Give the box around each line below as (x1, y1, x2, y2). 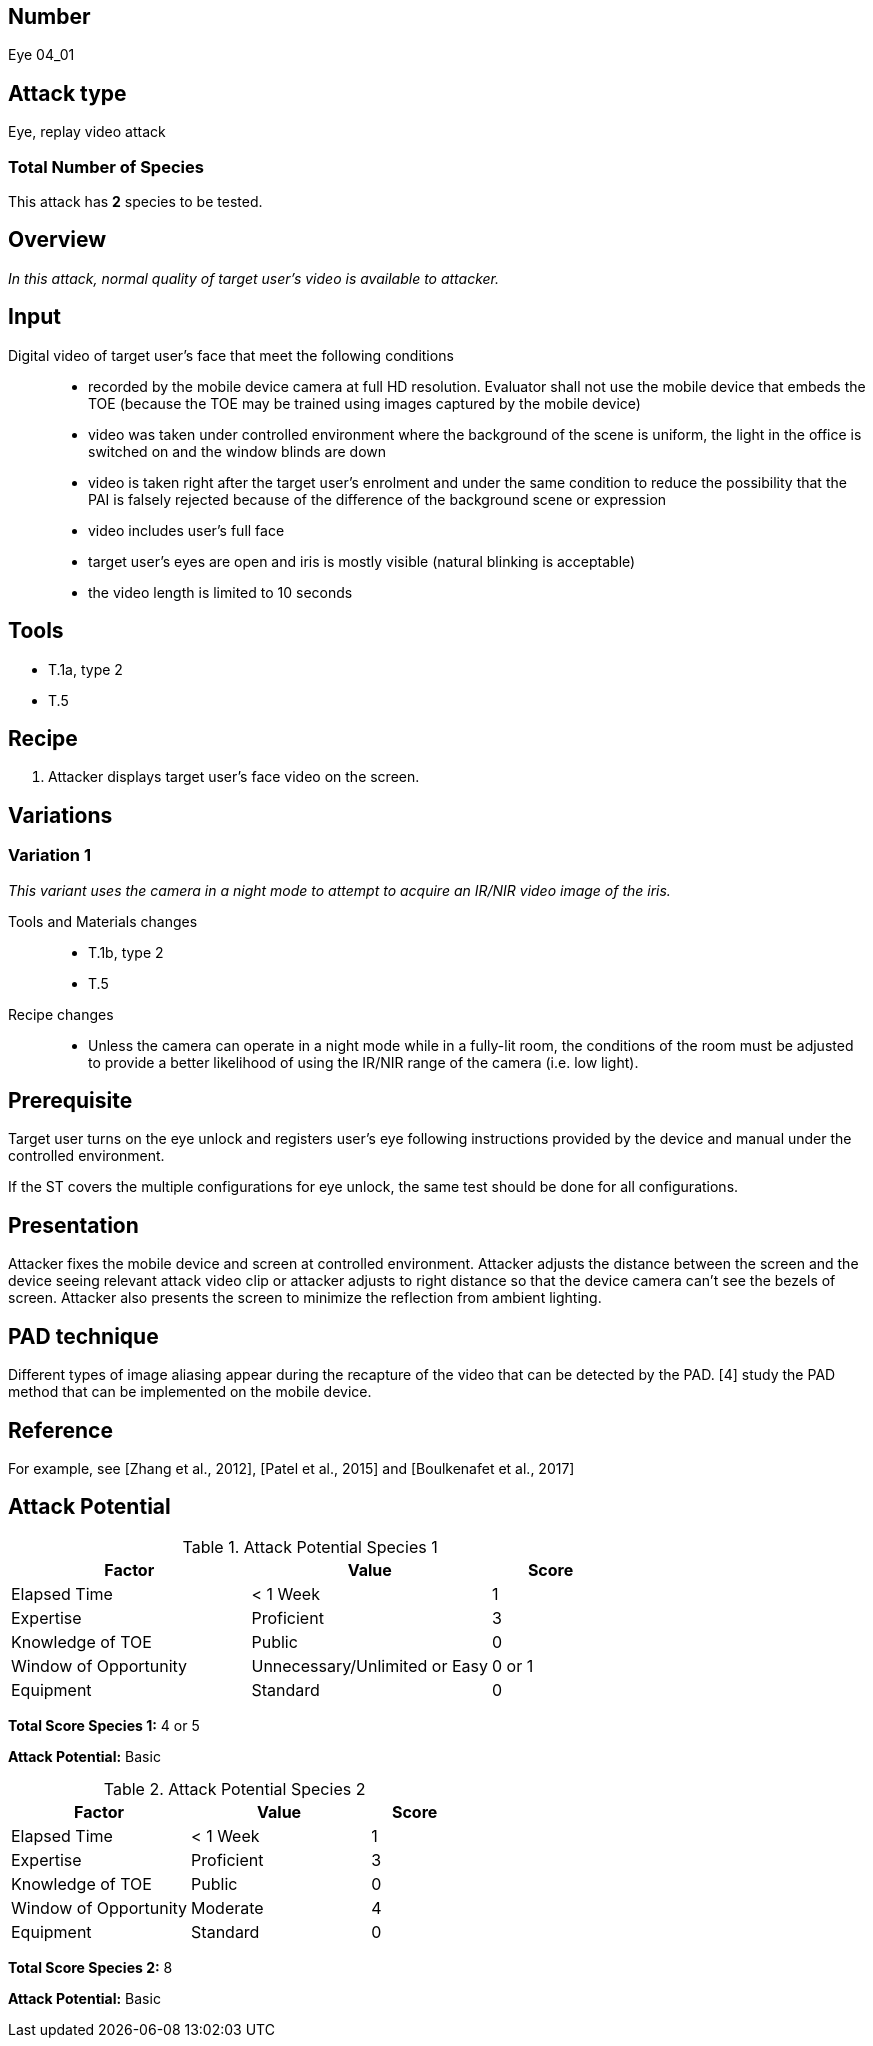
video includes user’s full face (88, 521, 285, 539)
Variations (8, 802, 113, 828)
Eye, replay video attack (8, 123, 166, 141)
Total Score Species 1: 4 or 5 (8, 1716, 200, 1734)
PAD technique (8, 1323, 159, 1349)
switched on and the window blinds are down (88, 442, 387, 460)
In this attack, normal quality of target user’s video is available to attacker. (8, 269, 500, 287)
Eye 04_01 (8, 46, 75, 64)
